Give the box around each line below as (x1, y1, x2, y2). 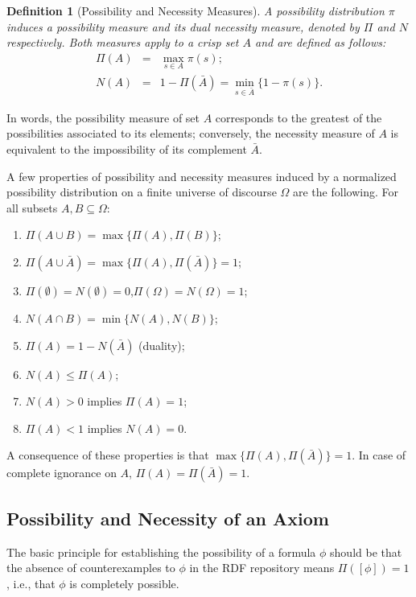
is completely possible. (69, 574, 179, 591)
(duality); (138, 336, 185, 353)
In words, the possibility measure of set (6, 109, 200, 126)
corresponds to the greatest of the (215, 109, 382, 126)
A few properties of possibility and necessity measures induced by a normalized (6, 167, 397, 184)
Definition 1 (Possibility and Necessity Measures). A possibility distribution (6, 2, 385, 19)
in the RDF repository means (189, 559, 335, 576)
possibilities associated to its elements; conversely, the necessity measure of (6, 125, 375, 142)
